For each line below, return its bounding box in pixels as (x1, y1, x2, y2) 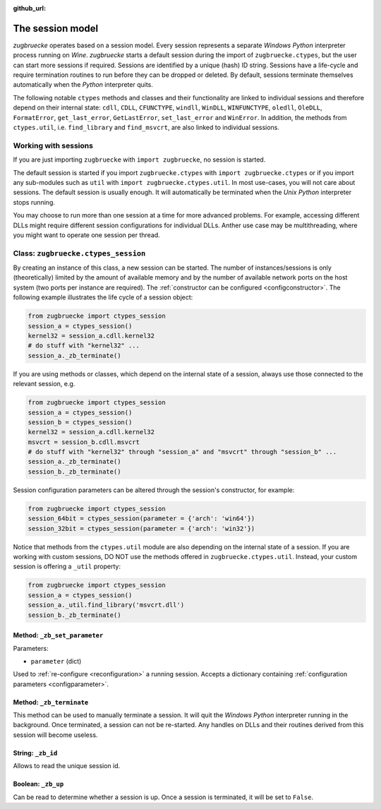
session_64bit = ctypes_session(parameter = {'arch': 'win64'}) (28, 515, 255, 522)
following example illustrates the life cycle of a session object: (13, 293, 193, 301)
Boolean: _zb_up (13, 780, 64, 789)
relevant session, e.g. (13, 380, 75, 388)
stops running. (13, 198, 56, 206)
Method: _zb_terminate (13, 697, 89, 706)
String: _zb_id (13, 748, 58, 757)
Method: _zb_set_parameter (13, 631, 104, 640)
